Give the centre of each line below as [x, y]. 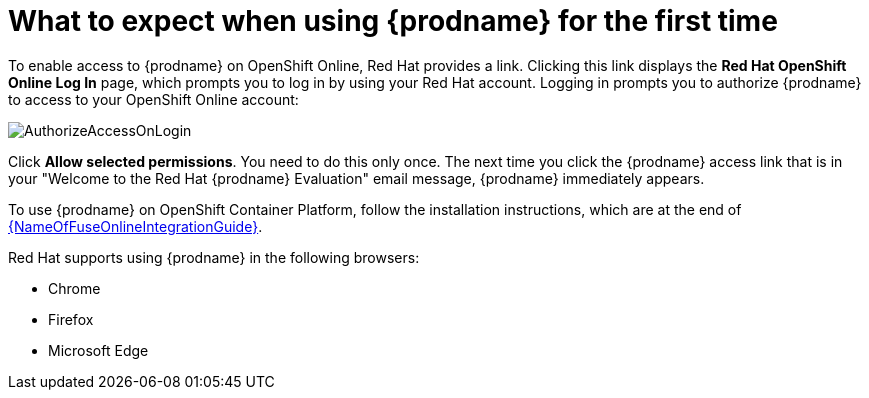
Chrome [74, 288]
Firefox [71, 319]
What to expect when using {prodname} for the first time [393, 21]
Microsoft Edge [98, 350]
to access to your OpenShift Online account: [153, 99]
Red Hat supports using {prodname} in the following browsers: [214, 257]
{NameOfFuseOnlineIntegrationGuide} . [135, 226]
